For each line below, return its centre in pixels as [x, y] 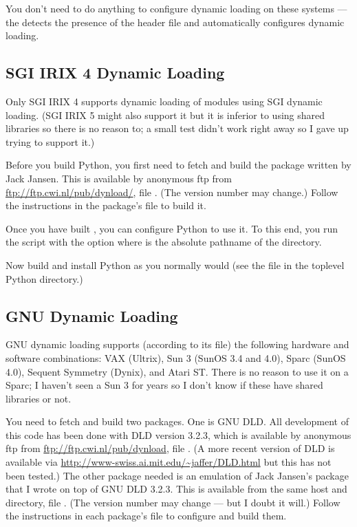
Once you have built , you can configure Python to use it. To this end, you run [172, 228]
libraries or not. [39, 398]
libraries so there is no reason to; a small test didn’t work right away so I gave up [177, 128]
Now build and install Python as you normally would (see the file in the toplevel [175, 265]
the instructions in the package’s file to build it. [106, 205]
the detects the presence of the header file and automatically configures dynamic [175, 22]
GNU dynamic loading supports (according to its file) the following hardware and [177, 344]
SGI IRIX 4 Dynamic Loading [115, 73]
